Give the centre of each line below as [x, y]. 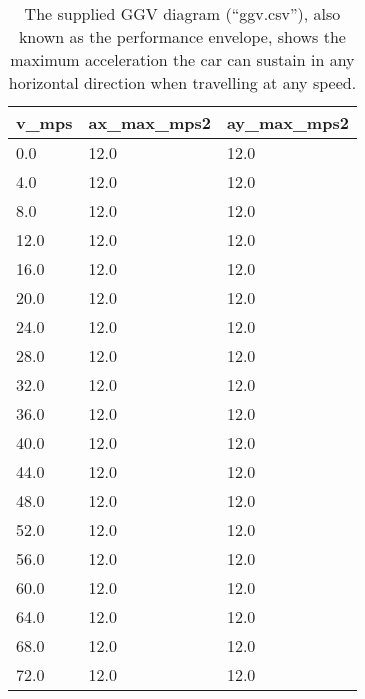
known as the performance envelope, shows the [182, 36]
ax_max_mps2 [149, 122]
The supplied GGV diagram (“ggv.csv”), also [182, 13]
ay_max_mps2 [287, 122]
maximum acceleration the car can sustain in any [182, 59]
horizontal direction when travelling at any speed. [182, 82]
